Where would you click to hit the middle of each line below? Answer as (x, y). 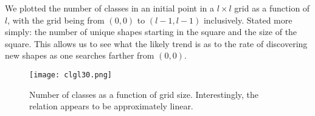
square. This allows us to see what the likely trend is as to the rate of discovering (156, 43)
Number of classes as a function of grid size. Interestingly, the (144, 94)
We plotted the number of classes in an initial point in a (110, 8)
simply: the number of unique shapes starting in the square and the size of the (151, 32)
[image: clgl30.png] (71, 75)
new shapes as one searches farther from (80, 55)
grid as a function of (272, 8)
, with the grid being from (56, 20)
